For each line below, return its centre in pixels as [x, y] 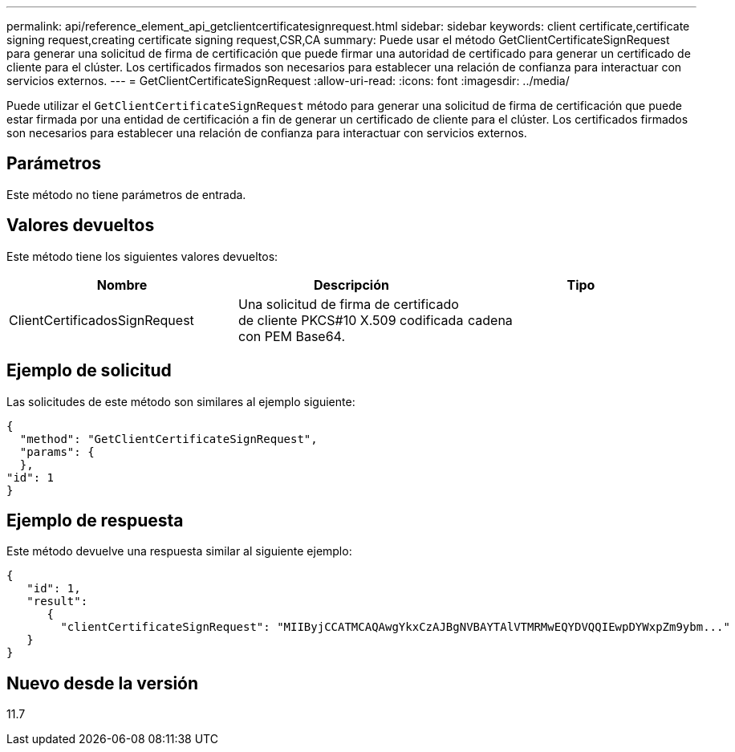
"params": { [57, 451]
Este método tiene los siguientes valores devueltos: [142, 256]
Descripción [351, 285]
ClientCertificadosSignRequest [102, 320]
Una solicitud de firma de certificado [348, 304]
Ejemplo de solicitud [89, 371]
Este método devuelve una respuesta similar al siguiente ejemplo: [179, 551]
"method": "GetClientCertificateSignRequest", [169, 439]
